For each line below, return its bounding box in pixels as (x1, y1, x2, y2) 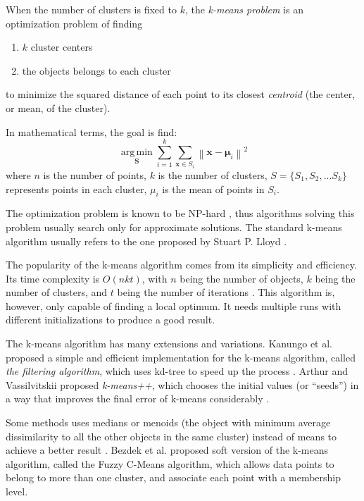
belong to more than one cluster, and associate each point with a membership (6, 470, 341, 485)
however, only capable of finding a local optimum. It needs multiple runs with (6, 298, 341, 313)
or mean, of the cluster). (6, 100, 111, 115)
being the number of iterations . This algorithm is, (117, 285, 335, 299)
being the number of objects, (180, 271, 303, 285)
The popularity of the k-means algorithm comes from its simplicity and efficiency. (6, 257, 357, 272)
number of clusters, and (6, 285, 108, 299)
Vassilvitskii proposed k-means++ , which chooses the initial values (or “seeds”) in (6, 377, 359, 392)
